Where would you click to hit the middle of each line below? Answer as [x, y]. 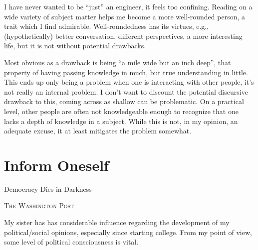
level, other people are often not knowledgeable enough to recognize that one [121, 111]
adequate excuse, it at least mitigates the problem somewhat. [98, 131]
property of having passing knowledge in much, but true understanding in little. [126, 72]
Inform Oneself [56, 165]
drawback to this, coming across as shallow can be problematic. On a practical [124, 101]
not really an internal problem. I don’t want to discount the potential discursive [126, 91]
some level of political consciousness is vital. [71, 242]
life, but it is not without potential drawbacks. [75, 46]
